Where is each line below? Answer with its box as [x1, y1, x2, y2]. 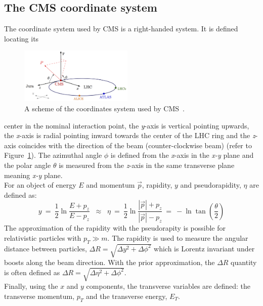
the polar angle [4, 159, 51, 170]
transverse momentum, [4, 290, 75, 301]
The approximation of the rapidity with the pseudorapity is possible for [4, 223, 226, 233]
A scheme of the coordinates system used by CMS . [24, 103, 185, 113]
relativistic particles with [4, 232, 81, 243]
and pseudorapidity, [180, 180, 241, 190]
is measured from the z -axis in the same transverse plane [59, 159, 235, 170]
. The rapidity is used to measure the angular [107, 232, 248, 243]
